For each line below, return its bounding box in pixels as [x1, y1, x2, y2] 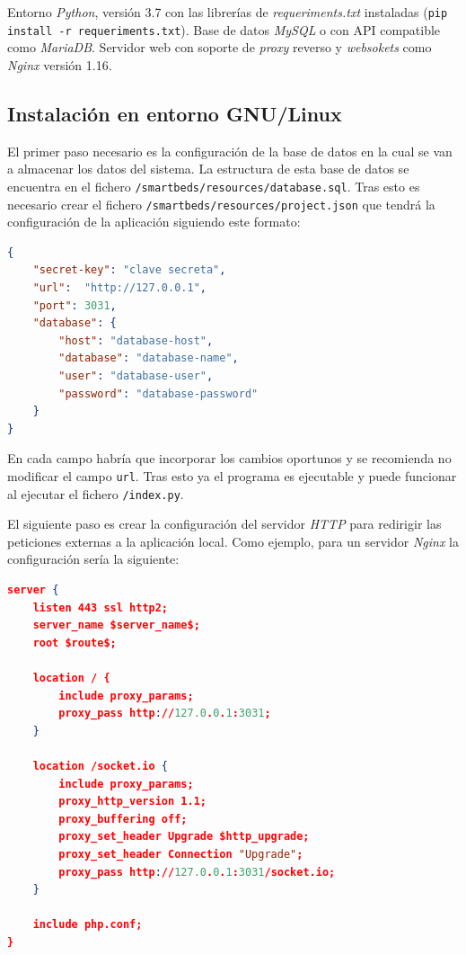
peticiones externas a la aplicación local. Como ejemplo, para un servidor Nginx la [7, 531, 459, 550]
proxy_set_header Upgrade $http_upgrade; [58, 830, 310, 843]
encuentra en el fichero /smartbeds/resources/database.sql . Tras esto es [7, 176, 420, 195]
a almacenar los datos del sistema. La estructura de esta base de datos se [7, 159, 409, 178]
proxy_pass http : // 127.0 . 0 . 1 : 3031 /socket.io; [58, 865, 336, 879]
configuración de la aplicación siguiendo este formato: [7, 212, 301, 231]
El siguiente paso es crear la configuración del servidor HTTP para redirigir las [7, 514, 442, 533]
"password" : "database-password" [58, 387, 259, 400]
